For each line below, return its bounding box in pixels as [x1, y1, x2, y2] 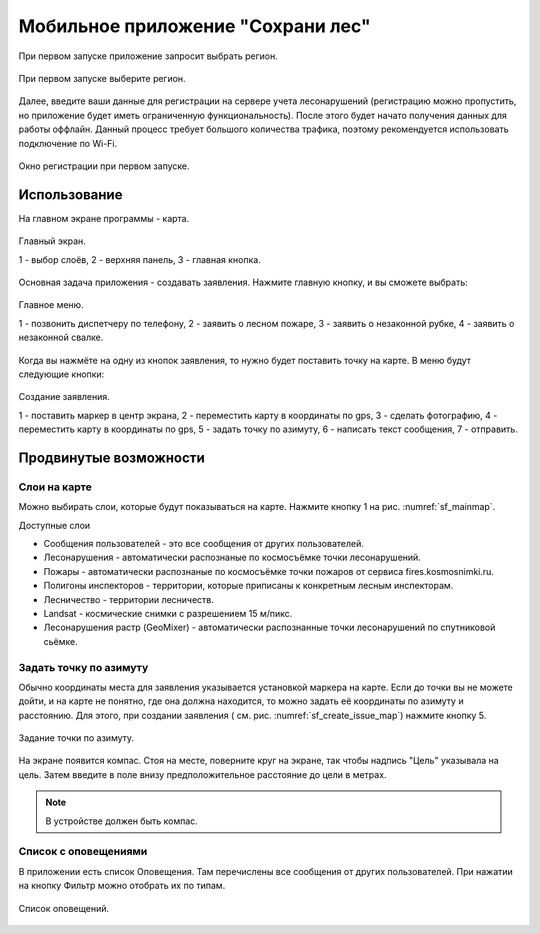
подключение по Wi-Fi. [18, 137, 118, 149]
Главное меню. [18, 299, 84, 311]
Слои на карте [18, 480, 92, 494]
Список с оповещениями [18, 845, 148, 859]
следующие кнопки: [18, 368, 105, 380]
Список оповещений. [18, 902, 110, 914]
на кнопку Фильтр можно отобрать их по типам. [18, 880, 226, 892]
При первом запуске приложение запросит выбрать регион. [18, 50, 279, 62]
